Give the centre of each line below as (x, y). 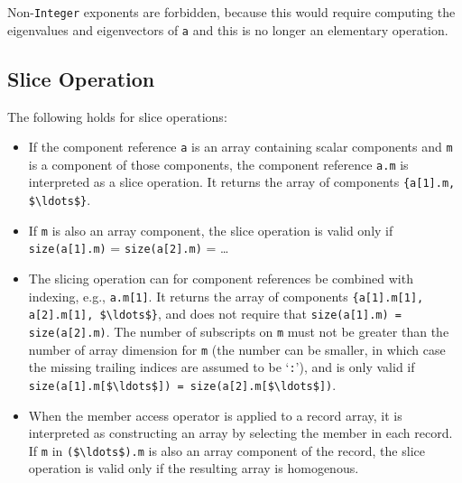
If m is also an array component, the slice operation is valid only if (211, 230)
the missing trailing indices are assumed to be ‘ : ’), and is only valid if (222, 367)
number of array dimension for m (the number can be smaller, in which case (237, 349)
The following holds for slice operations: (117, 116)
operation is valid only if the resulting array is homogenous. (194, 468)
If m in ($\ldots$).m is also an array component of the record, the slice (226, 450)
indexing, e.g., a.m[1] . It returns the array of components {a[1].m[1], (226, 296)
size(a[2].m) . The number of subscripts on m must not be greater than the (239, 331)
